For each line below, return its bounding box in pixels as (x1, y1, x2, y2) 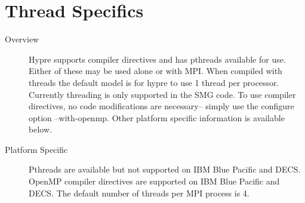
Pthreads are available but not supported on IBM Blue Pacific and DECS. (29, 163, 301, 176)
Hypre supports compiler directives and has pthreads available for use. (29, 53, 286, 65)
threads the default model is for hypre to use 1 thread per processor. (29, 76, 279, 88)
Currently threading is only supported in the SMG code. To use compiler (29, 88, 296, 100)
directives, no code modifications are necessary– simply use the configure (29, 100, 294, 112)
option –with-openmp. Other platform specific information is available (29, 111, 285, 124)
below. (29, 123, 52, 136)
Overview (5, 33, 39, 45)
